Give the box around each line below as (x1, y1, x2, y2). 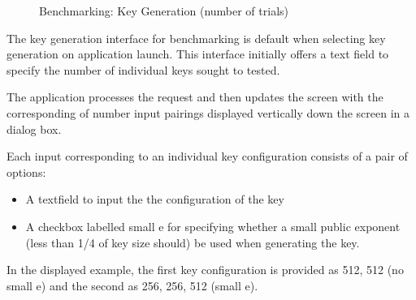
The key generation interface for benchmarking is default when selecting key (6, 29, 386, 46)
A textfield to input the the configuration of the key (25, 191, 284, 208)
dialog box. (6, 120, 62, 137)
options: (6, 163, 46, 180)
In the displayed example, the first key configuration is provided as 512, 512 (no (6, 261, 404, 278)
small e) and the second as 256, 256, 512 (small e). (6, 276, 258, 294)
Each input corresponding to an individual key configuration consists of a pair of (6, 148, 408, 165)
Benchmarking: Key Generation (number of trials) (39, 2, 288, 19)
